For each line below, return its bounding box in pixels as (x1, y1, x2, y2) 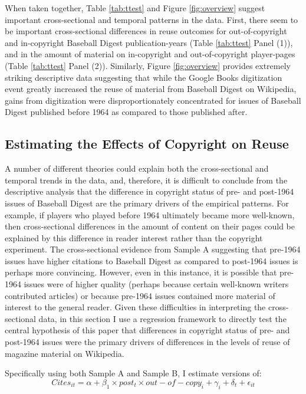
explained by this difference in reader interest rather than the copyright (5, 231, 263, 244)
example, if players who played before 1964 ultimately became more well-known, (5, 208, 295, 221)
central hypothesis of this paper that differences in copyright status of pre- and (5, 324, 290, 336)
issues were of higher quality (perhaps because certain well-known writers (24, 278, 289, 290)
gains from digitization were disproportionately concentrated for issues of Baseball (5, 94, 301, 106)
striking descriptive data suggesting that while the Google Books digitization (5, 71, 282, 83)
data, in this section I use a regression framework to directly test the (38, 312, 287, 324)
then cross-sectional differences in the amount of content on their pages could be (5, 220, 295, 232)
